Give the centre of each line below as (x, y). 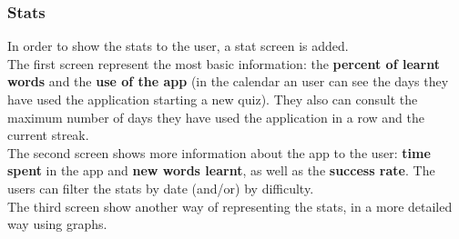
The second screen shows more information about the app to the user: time (219, 152)
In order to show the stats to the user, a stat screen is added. (178, 46)
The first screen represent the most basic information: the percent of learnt (224, 63)
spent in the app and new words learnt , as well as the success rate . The (221, 170)
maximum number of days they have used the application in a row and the (216, 117)
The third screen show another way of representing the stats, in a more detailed (230, 206)
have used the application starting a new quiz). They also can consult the (213, 99)
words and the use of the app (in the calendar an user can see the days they (228, 81)
